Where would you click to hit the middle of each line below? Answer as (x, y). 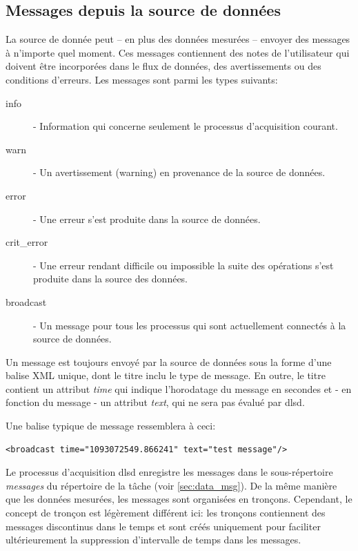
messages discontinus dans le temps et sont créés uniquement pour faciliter (163, 526)
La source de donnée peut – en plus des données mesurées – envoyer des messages (178, 39)
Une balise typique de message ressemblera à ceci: (111, 426)
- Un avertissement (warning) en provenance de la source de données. (179, 172)
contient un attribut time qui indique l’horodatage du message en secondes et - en (179, 388)
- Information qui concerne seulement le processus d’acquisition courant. (186, 126)
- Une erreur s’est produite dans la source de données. (147, 219)
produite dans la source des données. (110, 279)
